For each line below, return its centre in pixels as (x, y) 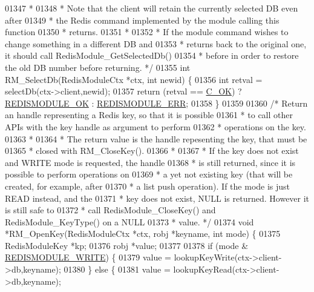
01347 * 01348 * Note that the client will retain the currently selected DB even (152, 8)
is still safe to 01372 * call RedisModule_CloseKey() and (110, 210)
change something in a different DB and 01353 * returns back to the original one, (156, 43)
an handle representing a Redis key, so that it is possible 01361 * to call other (149, 115)
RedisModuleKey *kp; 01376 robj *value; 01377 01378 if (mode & (127, 245)
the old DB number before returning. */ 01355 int (98, 67)
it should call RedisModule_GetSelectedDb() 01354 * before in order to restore (152, 55)
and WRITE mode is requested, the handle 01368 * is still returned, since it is (150, 162)
